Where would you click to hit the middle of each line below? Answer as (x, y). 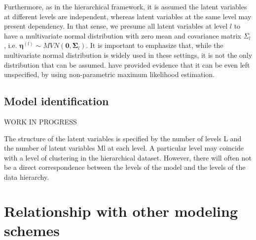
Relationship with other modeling (121, 211)
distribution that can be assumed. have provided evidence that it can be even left (127, 64)
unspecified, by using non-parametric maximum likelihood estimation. (109, 74)
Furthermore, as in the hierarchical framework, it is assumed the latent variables (126, 6)
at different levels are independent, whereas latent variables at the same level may (128, 16)
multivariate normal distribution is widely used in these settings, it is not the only (128, 55)
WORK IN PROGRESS (40, 121)
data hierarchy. (27, 177)
